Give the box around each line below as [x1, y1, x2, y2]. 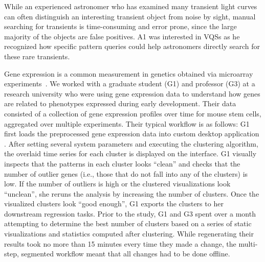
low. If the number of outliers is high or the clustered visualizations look [4, 178, 231, 189]
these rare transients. [4, 51, 70, 61]
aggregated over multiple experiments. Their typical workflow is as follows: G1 [4, 118, 250, 129]
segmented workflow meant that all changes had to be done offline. [21, 248, 230, 259]
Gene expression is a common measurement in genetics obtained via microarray [4, 68, 253, 79]
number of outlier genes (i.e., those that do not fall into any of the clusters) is [4, 168, 248, 179]
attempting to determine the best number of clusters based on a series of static [4, 218, 252, 229]
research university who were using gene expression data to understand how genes [4, 88, 260, 99]
